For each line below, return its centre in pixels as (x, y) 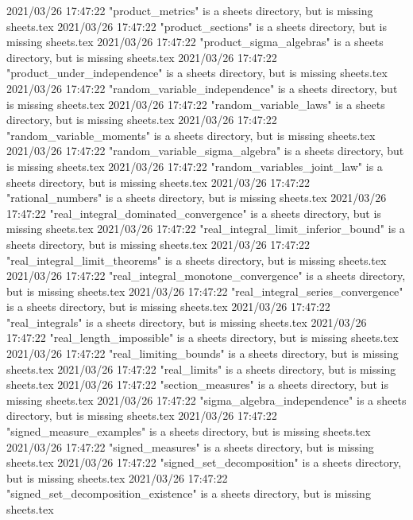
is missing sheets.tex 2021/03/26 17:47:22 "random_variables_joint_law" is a (195, 166)
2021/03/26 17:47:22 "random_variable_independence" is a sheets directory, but (202, 88)
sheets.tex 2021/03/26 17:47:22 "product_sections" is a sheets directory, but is (197, 26)
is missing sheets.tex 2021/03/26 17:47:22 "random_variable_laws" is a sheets (196, 104)
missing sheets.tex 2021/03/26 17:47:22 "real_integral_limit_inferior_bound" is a (206, 229)
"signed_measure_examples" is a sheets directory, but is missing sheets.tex (189, 431)
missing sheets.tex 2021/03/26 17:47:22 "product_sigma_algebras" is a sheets (195, 42)
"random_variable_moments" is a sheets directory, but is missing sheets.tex (191, 135)
